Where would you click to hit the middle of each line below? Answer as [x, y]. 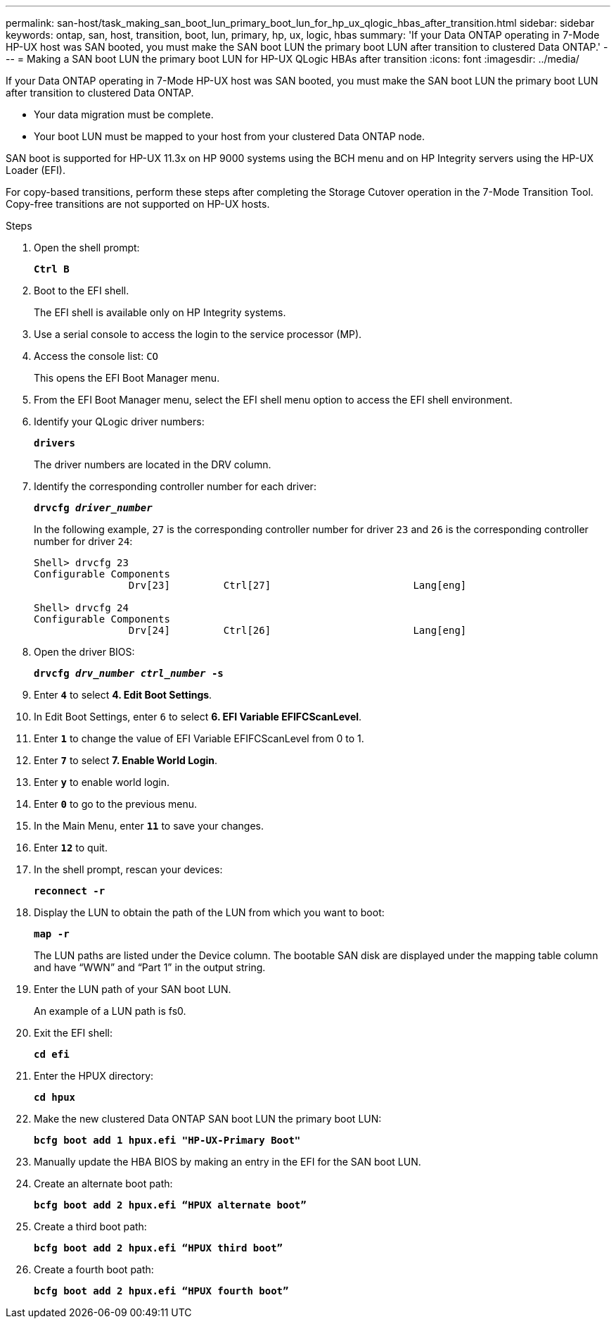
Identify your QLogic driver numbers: [119, 421]
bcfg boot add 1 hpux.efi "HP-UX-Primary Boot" [167, 1140]
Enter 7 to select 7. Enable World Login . [126, 760]
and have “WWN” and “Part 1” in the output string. [150, 967]
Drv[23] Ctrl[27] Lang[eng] [297, 585]
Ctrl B [52, 269]
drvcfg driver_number [93, 508]
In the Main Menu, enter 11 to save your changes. [149, 826]
